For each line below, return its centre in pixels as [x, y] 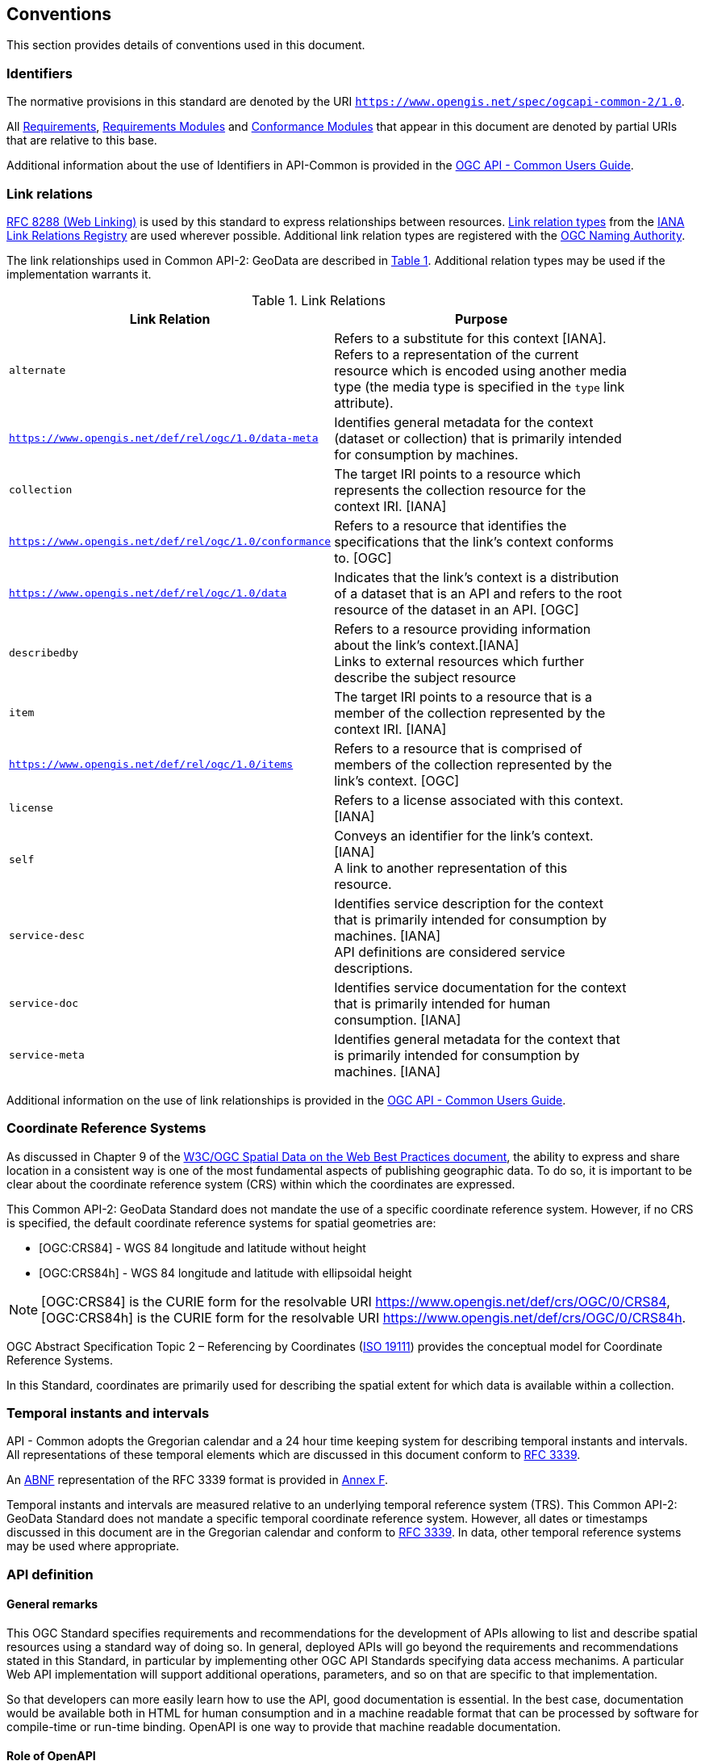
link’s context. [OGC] [397, 780]
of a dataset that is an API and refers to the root [478, 593]
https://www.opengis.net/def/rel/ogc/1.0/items [151, 765]
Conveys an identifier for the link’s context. [464, 835]
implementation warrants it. [79, 274]
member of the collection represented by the [470, 713]
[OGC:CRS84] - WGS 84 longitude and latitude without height [202, 1247]
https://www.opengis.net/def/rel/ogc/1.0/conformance [170, 542]
